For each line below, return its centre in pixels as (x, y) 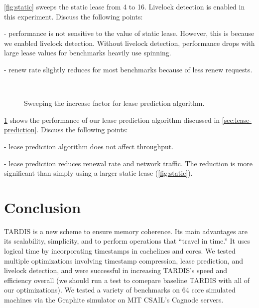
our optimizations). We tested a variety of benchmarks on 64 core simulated (120, 290)
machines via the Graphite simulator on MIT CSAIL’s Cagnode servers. (114, 300)
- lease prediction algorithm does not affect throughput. (89, 146)
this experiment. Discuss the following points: (73, 16)
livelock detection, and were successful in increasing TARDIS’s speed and (116, 270)
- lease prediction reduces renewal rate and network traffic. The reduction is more (129, 163)
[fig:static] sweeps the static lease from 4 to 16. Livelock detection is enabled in (125, 6)
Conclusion (43, 207)
